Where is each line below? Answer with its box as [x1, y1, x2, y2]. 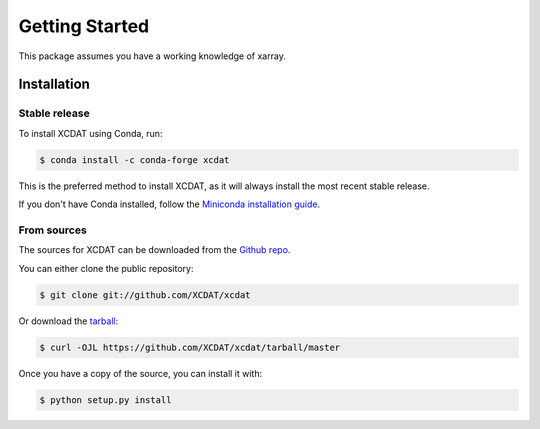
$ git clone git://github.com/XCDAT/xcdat [39, 289, 251, 300]
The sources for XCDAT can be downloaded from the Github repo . [18, 244, 291, 256]
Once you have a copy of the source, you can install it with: [18, 367, 263, 379]
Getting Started [18, 15, 150, 37]
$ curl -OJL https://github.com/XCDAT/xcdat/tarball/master [39, 341, 341, 353]
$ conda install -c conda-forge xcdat [39, 154, 230, 165]
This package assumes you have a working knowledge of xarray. [18, 50, 287, 62]
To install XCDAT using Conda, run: [18, 127, 163, 139]
